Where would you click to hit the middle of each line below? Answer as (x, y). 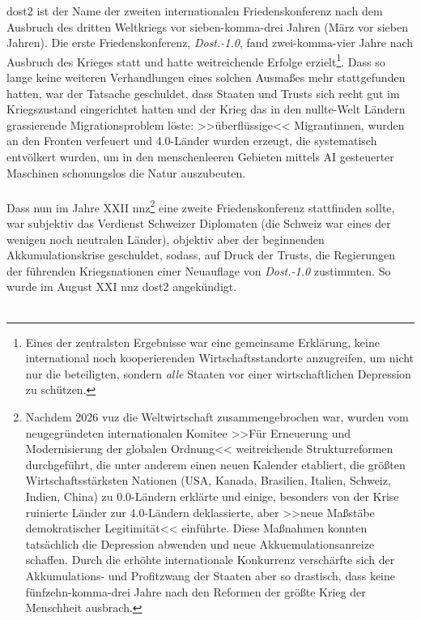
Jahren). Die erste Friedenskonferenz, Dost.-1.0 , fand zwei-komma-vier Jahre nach (210, 43)
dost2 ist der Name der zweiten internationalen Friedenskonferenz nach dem (195, 11)
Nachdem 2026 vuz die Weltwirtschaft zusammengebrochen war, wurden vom (217, 416)
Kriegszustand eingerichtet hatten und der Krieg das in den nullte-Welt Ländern (206, 109)
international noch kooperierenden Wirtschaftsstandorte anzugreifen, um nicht (220, 358)
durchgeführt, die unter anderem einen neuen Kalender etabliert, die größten (215, 464)
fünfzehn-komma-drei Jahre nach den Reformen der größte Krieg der (196, 591)
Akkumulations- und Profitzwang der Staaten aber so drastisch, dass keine (210, 575)
